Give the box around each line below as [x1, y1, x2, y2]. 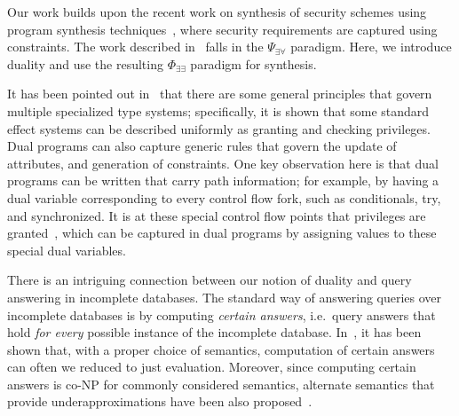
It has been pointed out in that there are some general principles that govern [7, 84, 432, 103]
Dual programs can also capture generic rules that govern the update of [7, 137, 397, 155]
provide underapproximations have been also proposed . [7, 392, 313, 411]
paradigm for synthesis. [190, 54, 317, 73]
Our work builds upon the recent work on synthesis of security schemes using [7, 3, 427, 20]
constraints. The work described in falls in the [7, 37, 264, 56]
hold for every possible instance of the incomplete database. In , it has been [7, 323, 422, 341]
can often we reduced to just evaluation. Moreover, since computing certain [7, 357, 416, 376]
